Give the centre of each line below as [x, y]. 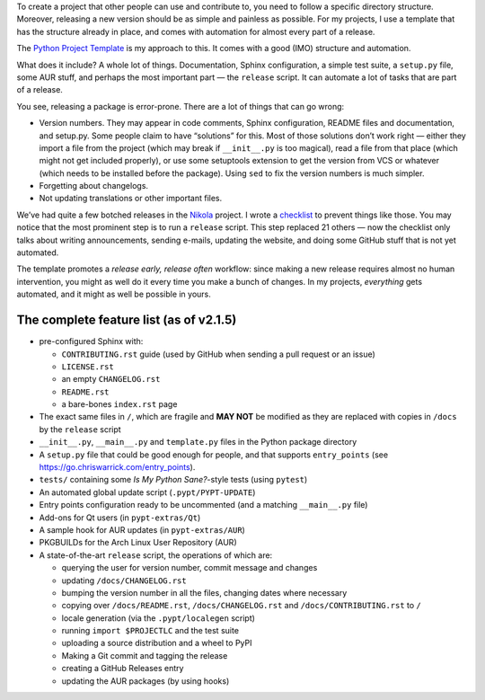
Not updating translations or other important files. [131, 199]
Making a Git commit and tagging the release [145, 655]
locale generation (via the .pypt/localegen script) [159, 618]
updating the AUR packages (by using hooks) [145, 681]
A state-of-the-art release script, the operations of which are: [156, 555]
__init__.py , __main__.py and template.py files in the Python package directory [198, 442]
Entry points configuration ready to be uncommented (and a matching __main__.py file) [203, 505]
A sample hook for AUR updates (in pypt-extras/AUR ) [142, 529]
